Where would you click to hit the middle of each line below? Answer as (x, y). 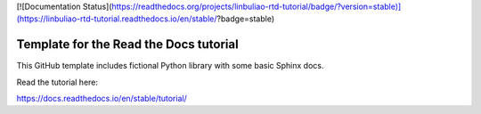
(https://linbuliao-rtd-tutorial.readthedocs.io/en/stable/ (117, 19)
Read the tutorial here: (57, 82)
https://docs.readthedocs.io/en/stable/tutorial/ (102, 99)
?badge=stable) (246, 19)
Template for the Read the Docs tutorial (128, 45)
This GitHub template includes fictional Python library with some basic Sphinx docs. (170, 66)
